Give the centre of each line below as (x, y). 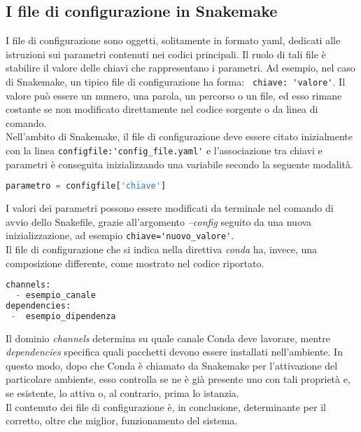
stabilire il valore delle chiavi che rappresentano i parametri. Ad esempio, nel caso (180, 68)
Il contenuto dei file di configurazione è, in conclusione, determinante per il (166, 406)
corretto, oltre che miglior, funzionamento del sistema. (122, 420)
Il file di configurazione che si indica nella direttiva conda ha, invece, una (162, 249)
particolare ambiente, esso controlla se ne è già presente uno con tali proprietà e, (178, 379)
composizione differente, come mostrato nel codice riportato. (135, 263)
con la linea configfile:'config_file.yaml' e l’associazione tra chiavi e (164, 150)
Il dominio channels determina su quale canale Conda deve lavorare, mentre (168, 338)
